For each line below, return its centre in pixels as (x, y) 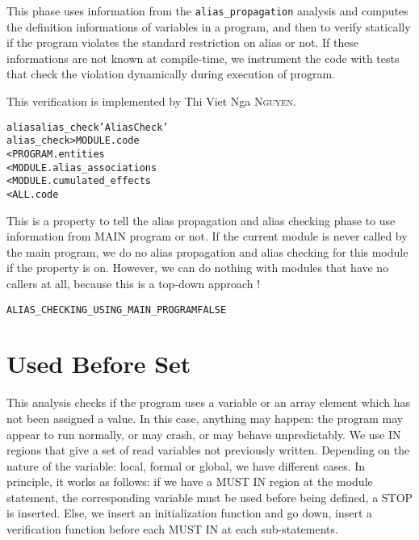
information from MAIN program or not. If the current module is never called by (207, 236)
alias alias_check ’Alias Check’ (88, 127)
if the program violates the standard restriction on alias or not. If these (183, 42)
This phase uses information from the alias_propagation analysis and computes (207, 10)
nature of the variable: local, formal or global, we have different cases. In (186, 465)
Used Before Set (99, 364)
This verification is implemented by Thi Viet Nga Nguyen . (151, 101)
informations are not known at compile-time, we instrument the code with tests (203, 58)
